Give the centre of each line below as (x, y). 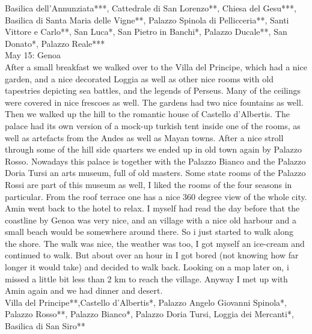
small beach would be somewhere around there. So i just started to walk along (149, 232)
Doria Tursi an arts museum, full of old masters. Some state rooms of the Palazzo (155, 173)
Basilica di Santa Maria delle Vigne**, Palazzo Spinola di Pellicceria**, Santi (147, 20)
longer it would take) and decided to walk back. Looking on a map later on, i (147, 267)
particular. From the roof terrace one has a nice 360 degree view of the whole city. (156, 196)
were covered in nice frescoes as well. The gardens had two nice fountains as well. (154, 102)
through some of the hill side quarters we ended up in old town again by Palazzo (154, 149)
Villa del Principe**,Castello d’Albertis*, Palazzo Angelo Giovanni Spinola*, (146, 302)
